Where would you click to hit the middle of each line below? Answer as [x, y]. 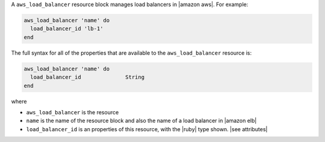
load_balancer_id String [87, 77]
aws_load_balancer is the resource [73, 112]
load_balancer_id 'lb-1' [67, 29]
